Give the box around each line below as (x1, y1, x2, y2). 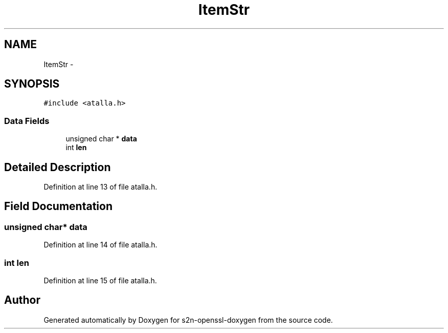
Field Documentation (4, 200, 113, 213)
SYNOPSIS (4, 77, 60, 91)
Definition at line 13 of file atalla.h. (43, 182, 158, 192)
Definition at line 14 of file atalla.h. (43, 240, 158, 249)
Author (4, 294, 40, 307)
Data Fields (4, 115, 50, 126)
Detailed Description (4, 160, 111, 174)
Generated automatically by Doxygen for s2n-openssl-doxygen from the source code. (43, 315, 333, 324)
